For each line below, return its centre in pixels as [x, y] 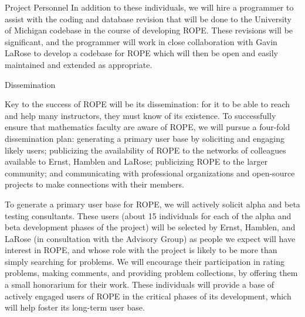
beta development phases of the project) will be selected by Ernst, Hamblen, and [150, 227]
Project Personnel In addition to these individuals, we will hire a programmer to [149, 7]
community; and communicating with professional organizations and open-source [150, 173]
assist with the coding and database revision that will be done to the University [148, 18]
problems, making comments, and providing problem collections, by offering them [151, 273]
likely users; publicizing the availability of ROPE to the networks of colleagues [145, 150]
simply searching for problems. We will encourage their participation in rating [145, 261]
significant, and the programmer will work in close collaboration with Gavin [141, 41]
